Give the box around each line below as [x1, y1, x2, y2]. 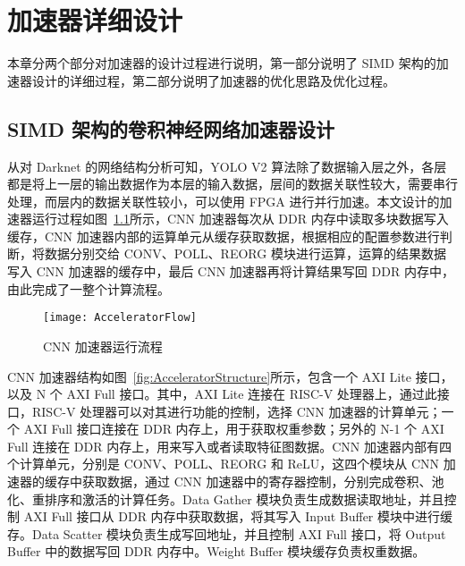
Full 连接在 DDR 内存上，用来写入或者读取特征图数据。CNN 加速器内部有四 [7, 436, 452, 455]
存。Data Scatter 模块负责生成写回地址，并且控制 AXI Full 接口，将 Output [7, 524, 446, 543]
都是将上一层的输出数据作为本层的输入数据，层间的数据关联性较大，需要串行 [7, 174, 458, 193]
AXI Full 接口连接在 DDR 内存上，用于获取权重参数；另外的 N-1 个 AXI [23, 419, 444, 438]
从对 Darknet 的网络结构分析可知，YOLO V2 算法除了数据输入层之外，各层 [7, 156, 447, 175]
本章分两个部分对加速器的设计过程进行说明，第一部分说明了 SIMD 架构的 [7, 54, 436, 72]
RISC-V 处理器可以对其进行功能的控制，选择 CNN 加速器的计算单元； [31, 401, 442, 420]
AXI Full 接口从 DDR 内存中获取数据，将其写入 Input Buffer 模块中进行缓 [23, 507, 453, 526]
